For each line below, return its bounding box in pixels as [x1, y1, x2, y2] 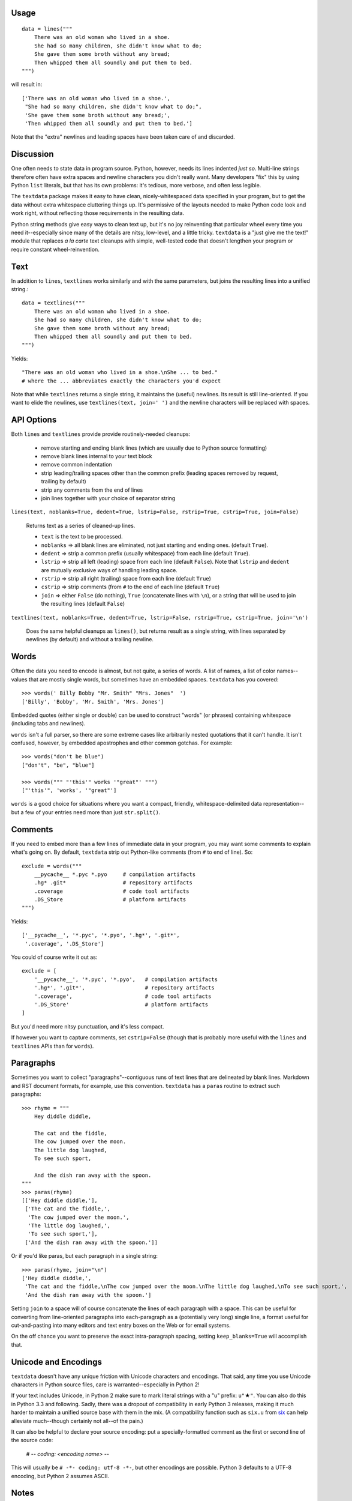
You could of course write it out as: [11, 953, 98, 961]
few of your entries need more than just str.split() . [25, 808, 161, 816]
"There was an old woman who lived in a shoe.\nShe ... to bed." [22, 369, 218, 376]
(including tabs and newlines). [11, 720, 86, 727]
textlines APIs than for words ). [11, 1042, 94, 1049]
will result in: [11, 81, 43, 88]
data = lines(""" [22, 26, 73, 32]
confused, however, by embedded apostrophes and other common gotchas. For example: [11, 739, 233, 747]
